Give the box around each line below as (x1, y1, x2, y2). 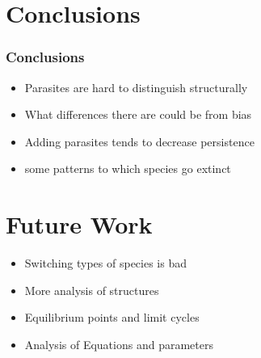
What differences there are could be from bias (24, 106, 252, 123)
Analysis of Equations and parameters (24, 335, 213, 352)
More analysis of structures (24, 281, 159, 298)
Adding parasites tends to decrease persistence (24, 133, 255, 150)
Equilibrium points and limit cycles (24, 309, 200, 326)
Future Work (6, 208, 153, 241)
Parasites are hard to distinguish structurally (24, 78, 248, 95)
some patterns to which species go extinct (24, 160, 231, 177)
